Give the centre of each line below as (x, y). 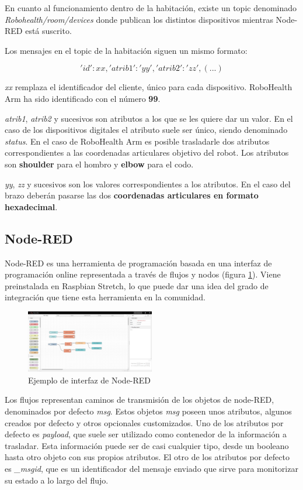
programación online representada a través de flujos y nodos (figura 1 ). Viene (143, 274)
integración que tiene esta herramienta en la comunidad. (105, 297)
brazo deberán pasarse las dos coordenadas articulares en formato (132, 195)
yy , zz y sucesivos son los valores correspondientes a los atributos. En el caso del (148, 184)
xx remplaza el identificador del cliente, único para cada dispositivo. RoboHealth (149, 87)
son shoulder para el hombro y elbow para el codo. (99, 164)
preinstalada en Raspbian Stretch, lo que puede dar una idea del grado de (137, 285)
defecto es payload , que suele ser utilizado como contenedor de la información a (146, 434)
